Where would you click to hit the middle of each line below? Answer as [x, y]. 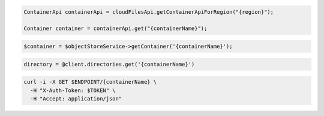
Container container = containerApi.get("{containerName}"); [115, 29]
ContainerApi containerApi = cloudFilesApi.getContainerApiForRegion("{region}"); [149, 12]
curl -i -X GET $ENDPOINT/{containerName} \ [90, 82]
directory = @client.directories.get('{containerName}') [109, 64]
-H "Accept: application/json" [76, 98]
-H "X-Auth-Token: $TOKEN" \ [73, 90]
